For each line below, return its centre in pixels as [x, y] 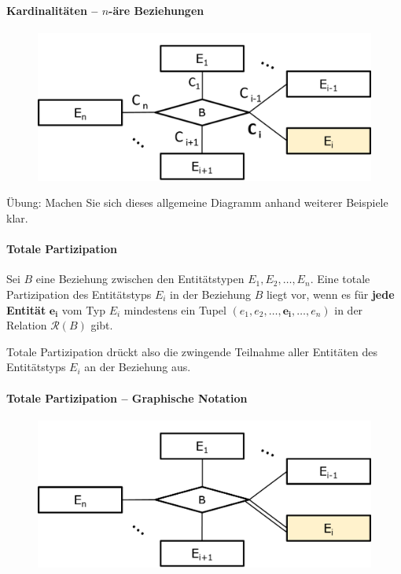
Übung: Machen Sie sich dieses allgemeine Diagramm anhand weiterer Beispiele [197, 202]
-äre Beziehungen [156, 10]
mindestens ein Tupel [175, 309]
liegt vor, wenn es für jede [330, 294]
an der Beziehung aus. [138, 367]
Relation [27, 325]
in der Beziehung [210, 294]
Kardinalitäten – [52, 10]
